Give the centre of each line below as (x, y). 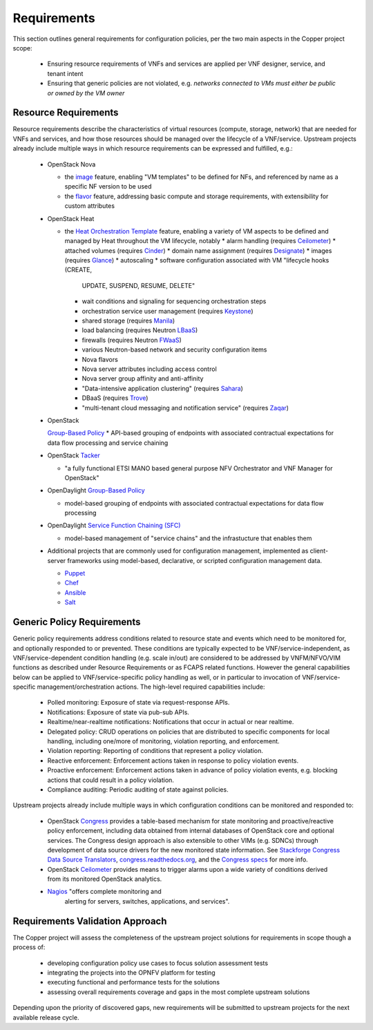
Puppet (75, 573)
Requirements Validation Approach (90, 921)
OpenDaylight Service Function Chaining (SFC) (114, 526)
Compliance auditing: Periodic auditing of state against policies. (138, 789)
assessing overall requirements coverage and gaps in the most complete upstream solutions (179, 992)
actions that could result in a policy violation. (111, 780)
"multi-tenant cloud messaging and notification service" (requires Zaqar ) (185, 408)
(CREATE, (78, 270)
